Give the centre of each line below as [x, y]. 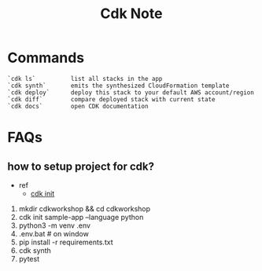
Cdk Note [131, 14]
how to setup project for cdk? [81, 166]
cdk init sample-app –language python [81, 217]
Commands [46, 58]
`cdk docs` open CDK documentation [78, 106]
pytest [29, 258]
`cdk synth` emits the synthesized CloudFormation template [118, 86]
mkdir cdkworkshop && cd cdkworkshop [85, 208]
